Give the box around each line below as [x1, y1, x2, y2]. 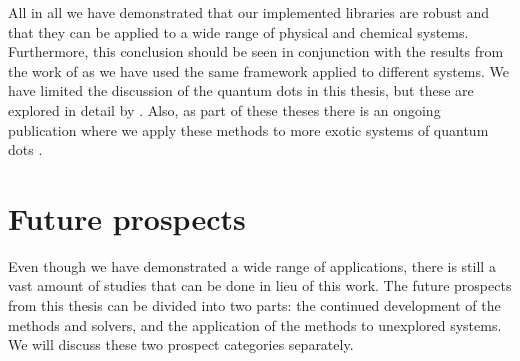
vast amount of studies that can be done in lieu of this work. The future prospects [8, 275, 512, 296]
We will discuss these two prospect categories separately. [8, 334, 354, 355]
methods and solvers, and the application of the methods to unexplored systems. [8, 314, 502, 335]
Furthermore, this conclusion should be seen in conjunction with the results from [8, 41, 504, 62]
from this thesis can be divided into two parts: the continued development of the [8, 295, 501, 316]
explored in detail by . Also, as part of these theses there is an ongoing [8, 99, 441, 120]
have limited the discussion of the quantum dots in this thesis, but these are [8, 80, 474, 101]
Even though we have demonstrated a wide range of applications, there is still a [8, 255, 496, 276]
